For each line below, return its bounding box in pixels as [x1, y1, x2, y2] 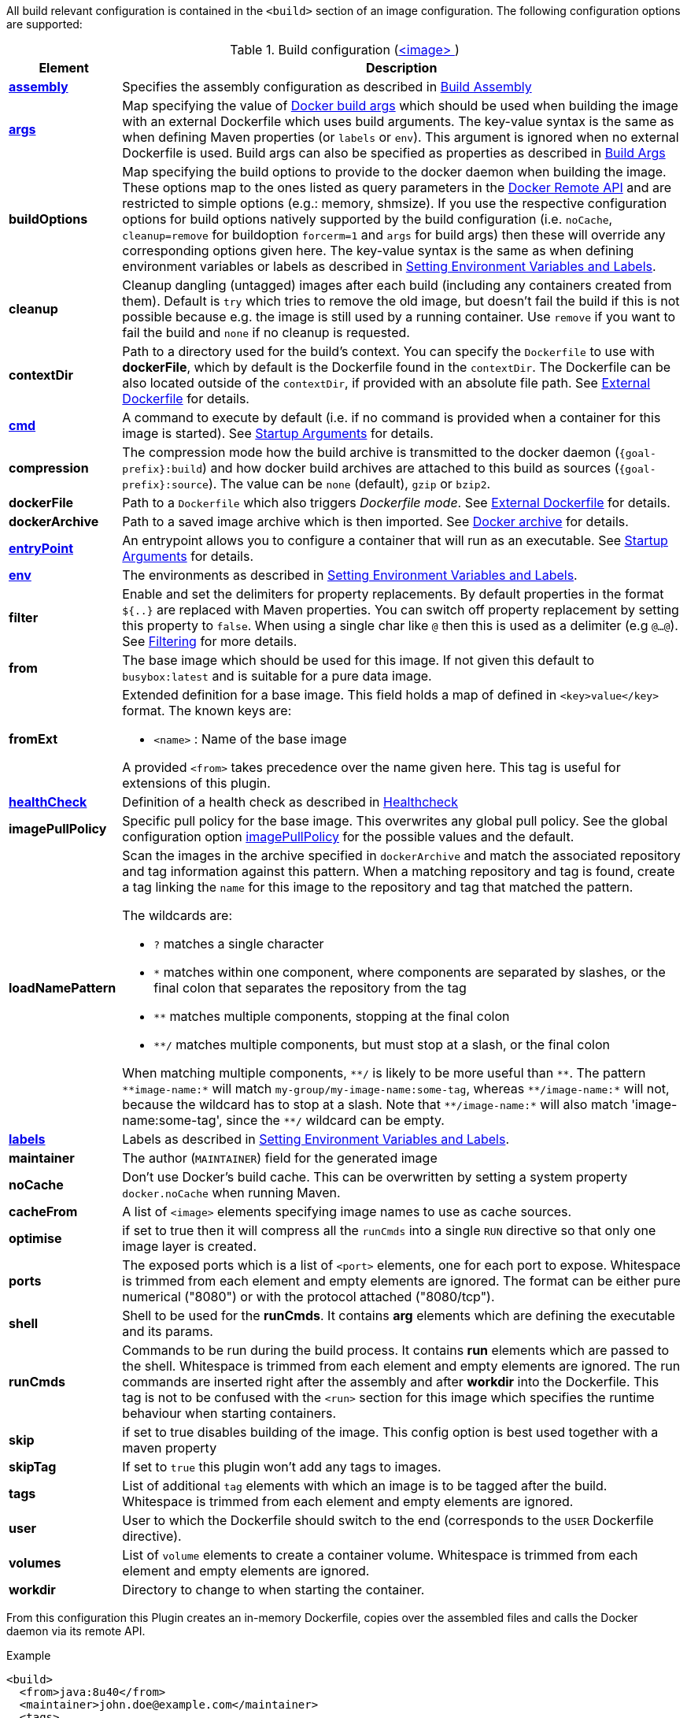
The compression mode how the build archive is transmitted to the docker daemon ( [122, 444, 619, 460]
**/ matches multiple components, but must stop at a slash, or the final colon [153, 1037, 610, 1052]
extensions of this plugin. [122, 775, 271, 791]
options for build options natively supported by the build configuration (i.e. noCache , [122, 211, 613, 227]
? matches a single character [153, 936, 324, 952]
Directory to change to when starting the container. [122, 1582, 425, 1597]
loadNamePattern [9, 980, 116, 996]
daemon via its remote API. [6, 1624, 146, 1638]
